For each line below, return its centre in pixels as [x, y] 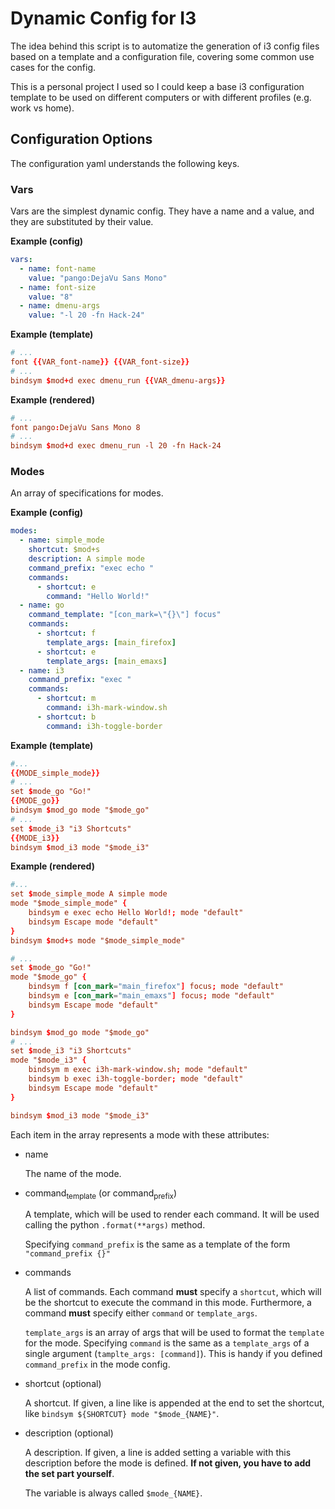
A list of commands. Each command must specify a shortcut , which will [173, 1292]
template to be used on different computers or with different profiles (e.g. [161, 97]
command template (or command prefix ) [101, 1194]
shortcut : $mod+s [64, 550]
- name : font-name [58, 268]
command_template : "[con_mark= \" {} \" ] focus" [125, 615]
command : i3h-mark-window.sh [107, 708]
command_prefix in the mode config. [97, 1364]
